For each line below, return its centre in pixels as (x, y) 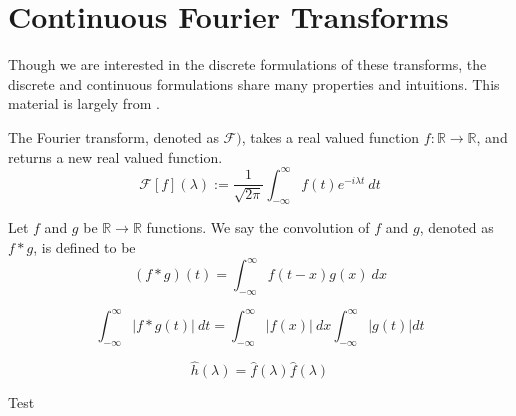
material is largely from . (84, 103)
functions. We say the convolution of (258, 227)
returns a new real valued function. (115, 156)
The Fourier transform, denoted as (113, 136)
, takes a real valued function (330, 136)
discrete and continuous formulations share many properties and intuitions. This (254, 83)
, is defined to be (84, 246)
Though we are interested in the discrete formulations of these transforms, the (247, 64)
